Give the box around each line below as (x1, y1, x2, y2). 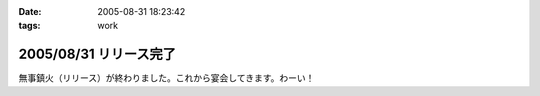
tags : (18, 20, 41, 32)
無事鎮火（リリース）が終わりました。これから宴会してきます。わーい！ (18, 72, 315, 84)
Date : (18, 6, 42, 17)
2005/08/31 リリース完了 (18, 46, 177, 63)
